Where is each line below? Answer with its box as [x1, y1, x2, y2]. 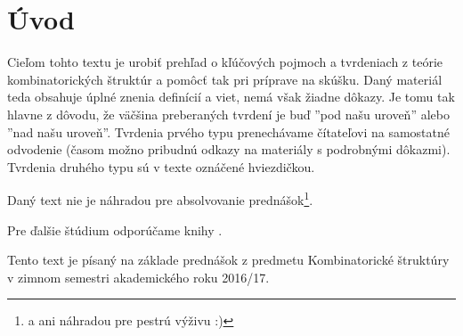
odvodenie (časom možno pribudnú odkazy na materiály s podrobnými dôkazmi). [7, 140, 451, 159]
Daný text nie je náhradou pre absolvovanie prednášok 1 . [7, 188, 313, 209]
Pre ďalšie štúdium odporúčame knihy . [7, 220, 223, 239]
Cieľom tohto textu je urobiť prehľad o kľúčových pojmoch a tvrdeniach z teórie [7, 53, 443, 71]
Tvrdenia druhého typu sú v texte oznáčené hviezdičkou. [7, 157, 315, 176]
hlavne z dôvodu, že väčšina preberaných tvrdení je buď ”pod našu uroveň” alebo [7, 104, 450, 123]
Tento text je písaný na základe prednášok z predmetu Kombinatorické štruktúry [7, 250, 450, 269]
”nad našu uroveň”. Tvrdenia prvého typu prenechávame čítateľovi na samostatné [7, 122, 450, 141]
